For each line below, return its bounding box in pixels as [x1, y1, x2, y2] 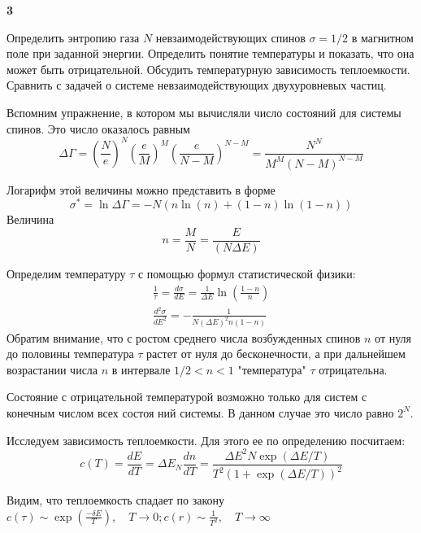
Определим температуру [7, 264, 126, 282]
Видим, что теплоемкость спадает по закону [7, 491, 225, 508]
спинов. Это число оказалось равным [7, 120, 190, 137]
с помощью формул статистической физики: [137, 264, 356, 282]
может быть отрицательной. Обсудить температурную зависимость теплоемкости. [7, 60, 410, 77]
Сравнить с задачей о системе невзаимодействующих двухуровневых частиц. [7, 76, 387, 94]
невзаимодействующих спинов [155, 28, 306, 46]
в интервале [111, 360, 171, 378]
